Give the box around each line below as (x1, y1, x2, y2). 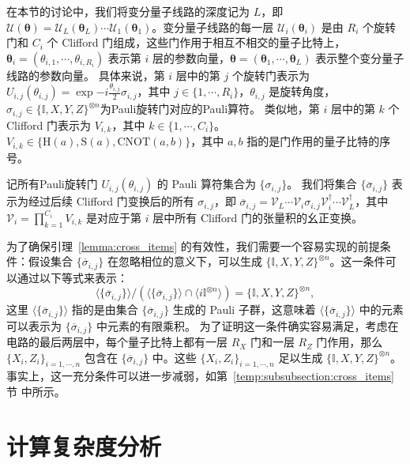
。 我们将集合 (287, 175, 357, 192)
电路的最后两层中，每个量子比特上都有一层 (6, 334, 228, 350)
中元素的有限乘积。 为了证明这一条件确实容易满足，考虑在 (96, 317, 399, 334)
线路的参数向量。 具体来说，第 (6, 66, 165, 83)
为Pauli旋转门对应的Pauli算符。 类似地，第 (100, 100, 320, 117)
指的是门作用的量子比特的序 (246, 133, 391, 149)
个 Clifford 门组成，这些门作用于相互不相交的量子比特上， (47, 34, 346, 51)
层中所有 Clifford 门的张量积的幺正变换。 (152, 209, 363, 225)
